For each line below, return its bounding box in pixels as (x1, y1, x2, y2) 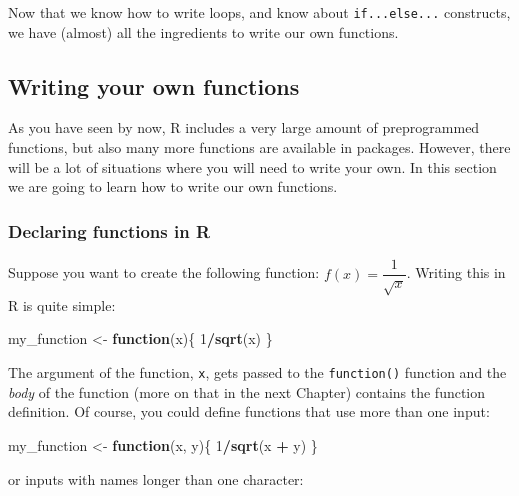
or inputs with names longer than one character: (8, 468, 304, 489)
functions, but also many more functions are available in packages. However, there (8, 137, 511, 158)
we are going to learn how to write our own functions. (8, 176, 338, 197)
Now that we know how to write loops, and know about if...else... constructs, (8, 2, 511, 22)
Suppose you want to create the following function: (8, 262, 320, 283)
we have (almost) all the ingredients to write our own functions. (8, 21, 399, 42)
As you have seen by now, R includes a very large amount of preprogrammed (8, 117, 480, 138)
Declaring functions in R (8, 218, 211, 243)
